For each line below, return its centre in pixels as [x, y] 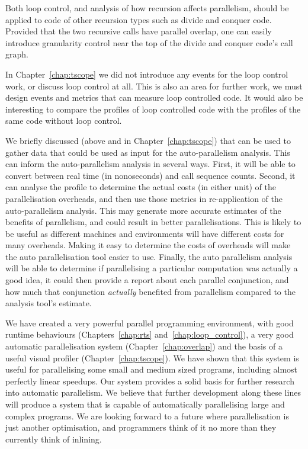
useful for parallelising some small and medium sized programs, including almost [152, 369]
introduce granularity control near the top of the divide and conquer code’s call [149, 42]
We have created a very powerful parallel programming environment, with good [150, 323]
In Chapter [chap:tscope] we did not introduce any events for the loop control [147, 74]
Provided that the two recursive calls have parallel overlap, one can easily [139, 31]
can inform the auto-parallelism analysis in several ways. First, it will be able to [150, 164]
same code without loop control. [64, 121]
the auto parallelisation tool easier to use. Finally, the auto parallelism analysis [149, 256]
